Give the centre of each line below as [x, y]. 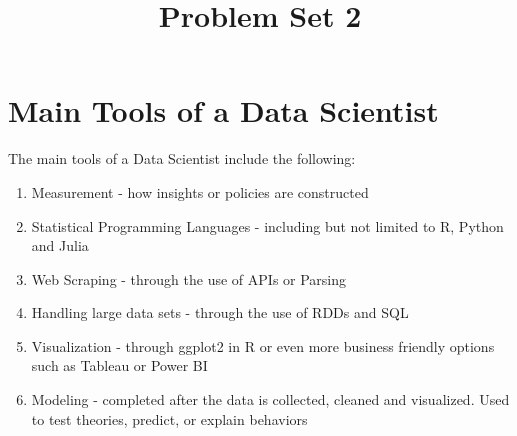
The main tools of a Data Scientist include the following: [182, 158]
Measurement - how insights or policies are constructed [200, 191]
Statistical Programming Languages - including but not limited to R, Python [267, 225]
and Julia [60, 245]
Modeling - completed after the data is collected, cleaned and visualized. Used [270, 399]
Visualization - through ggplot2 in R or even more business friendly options [263, 345]
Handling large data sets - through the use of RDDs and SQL [220, 312]
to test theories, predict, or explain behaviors [169, 418]
